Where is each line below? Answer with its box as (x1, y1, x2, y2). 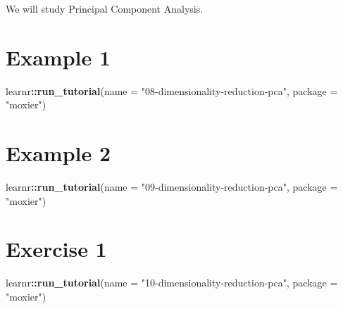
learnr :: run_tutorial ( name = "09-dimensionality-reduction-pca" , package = (6, 179, 338, 194)
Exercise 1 (6, 234, 107, 263)
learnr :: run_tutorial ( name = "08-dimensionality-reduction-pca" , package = (6, 83, 338, 98)
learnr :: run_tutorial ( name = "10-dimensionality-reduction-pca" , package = (6, 275, 338, 290)
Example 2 (6, 139, 111, 168)
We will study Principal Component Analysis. (6, 1, 204, 15)
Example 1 (6, 42, 111, 71)
